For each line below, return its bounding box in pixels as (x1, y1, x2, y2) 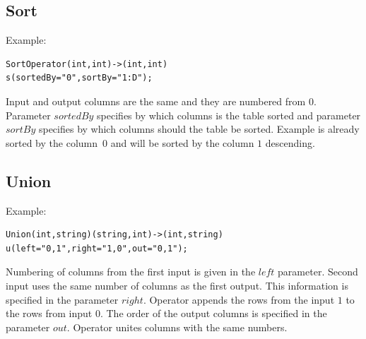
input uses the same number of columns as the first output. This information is (6, 278, 348, 292)
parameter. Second (278, 264, 358, 279)
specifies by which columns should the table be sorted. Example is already (38, 121, 360, 136)
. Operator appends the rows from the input (143, 292, 335, 307)
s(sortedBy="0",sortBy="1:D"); (6, 73, 153, 83)
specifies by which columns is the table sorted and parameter (97, 107, 361, 122)
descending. (265, 135, 315, 150)
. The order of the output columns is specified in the (100, 306, 327, 321)
